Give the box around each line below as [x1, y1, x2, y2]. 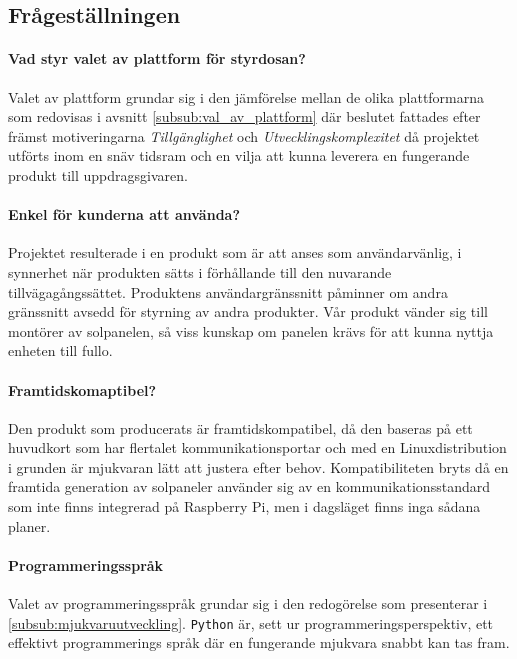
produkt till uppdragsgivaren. [8, 164, 188, 185]
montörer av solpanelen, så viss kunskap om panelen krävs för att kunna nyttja [8, 320, 494, 341]
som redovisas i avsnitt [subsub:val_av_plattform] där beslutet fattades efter [8, 106, 481, 127]
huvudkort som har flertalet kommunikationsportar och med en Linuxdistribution [8, 437, 507, 458]
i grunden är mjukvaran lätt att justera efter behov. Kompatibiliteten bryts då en [8, 456, 509, 477]
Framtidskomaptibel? [8, 379, 157, 400]
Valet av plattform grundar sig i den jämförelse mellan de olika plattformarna [8, 86, 485, 107]
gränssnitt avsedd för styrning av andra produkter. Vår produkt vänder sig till [8, 301, 488, 322]
